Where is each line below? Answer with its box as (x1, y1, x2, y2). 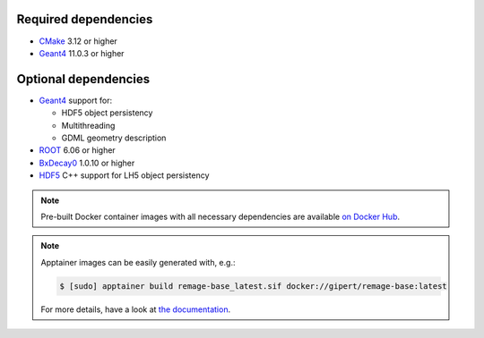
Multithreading (61, 120, 116, 131)
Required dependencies (16, 12, 153, 27)
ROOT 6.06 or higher (39, 145, 116, 156)
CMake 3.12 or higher (39, 36, 118, 46)
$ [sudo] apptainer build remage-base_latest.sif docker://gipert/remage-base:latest (59, 281, 447, 291)
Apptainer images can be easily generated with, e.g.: (40, 257, 236, 267)
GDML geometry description (61, 132, 167, 143)
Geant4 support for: (39, 95, 112, 106)
